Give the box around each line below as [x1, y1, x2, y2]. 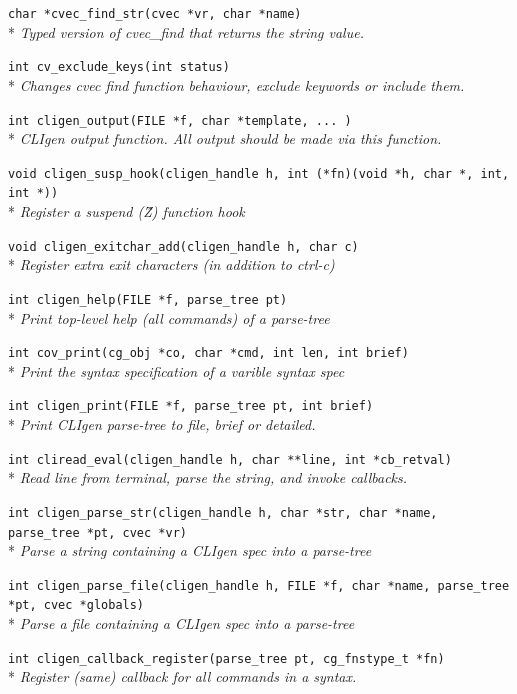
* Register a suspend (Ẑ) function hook [8, 201, 245, 222]
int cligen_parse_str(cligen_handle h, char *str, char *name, [8, 505, 438, 520]
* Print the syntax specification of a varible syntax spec [8, 360, 345, 381]
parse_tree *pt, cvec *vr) [8, 525, 187, 540]
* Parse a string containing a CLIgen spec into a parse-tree [8, 540, 372, 561]
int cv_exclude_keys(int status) [8, 60, 230, 75]
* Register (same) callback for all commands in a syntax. [8, 666, 357, 687]
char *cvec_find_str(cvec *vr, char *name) [8, 7, 302, 21]
